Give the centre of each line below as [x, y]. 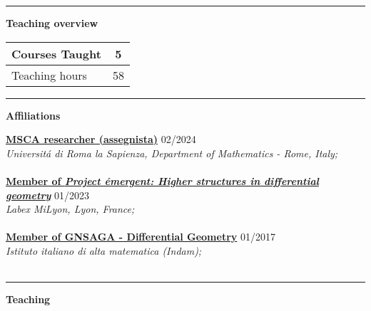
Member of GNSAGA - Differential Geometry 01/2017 [141, 237]
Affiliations [33, 115]
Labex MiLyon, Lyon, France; [70, 209]
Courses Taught [56, 53]
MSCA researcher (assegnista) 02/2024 [101, 139]
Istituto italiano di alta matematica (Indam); [104, 250]
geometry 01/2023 [47, 195]
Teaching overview [52, 23]
